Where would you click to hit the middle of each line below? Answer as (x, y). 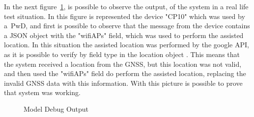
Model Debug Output (56, 108)
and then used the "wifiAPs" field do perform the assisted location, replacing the (125, 73)
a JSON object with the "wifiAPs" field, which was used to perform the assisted (124, 35)
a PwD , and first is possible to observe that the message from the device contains (127, 26)
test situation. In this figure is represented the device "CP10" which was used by (125, 16)
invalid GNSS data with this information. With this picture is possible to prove (123, 83)
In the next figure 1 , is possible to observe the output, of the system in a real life (126, 6)
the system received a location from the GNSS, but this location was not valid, (123, 64)
